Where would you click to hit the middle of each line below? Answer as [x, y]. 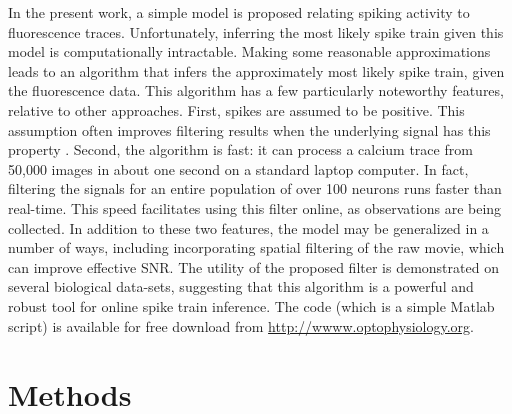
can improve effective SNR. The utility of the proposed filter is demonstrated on [253, 266]
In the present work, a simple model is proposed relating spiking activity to [239, 12]
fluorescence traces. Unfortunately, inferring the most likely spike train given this [256, 31]
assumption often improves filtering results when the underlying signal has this [249, 129]
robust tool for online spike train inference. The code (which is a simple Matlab [251, 305]
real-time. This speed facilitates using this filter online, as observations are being [255, 207]
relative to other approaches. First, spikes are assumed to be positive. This [236, 109]
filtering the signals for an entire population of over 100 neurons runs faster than [255, 188]
